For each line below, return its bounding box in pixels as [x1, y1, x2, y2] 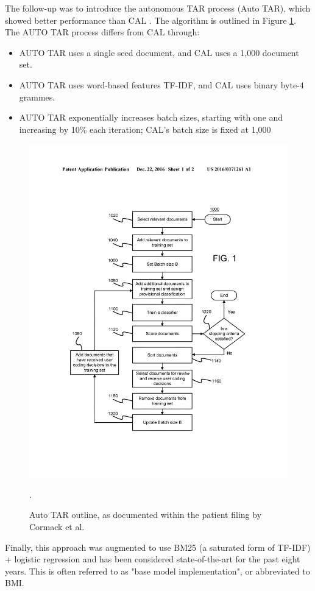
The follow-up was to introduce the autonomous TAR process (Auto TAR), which [5, 2, 311, 14]
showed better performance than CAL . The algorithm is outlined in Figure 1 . [5, 13, 296, 26]
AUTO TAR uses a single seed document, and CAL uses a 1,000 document [19, 46, 299, 58]
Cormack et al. [29, 520, 85, 533]
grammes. [19, 90, 55, 103]
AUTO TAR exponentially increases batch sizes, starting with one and [19, 111, 283, 124]
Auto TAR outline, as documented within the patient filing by [29, 508, 262, 521]
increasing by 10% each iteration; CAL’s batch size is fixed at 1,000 [19, 122, 271, 135]
